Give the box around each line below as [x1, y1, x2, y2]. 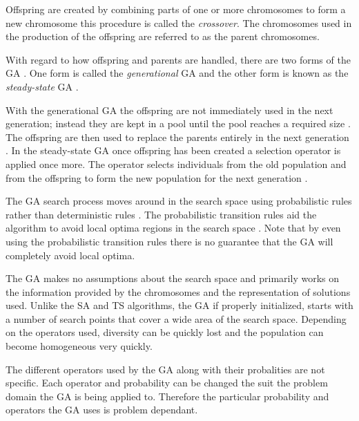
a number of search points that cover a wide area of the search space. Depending [6, 311, 347, 326]
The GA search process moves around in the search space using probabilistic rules [6, 194, 352, 208]
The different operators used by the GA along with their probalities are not [6, 362, 325, 376]
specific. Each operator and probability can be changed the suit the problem [6, 375, 328, 390]
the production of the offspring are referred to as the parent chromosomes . [6, 29, 320, 44]
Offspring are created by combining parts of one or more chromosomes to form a [6, 2, 346, 16]
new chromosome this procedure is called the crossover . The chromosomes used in [6, 15, 352, 30]
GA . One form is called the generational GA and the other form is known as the [6, 66, 349, 80]
